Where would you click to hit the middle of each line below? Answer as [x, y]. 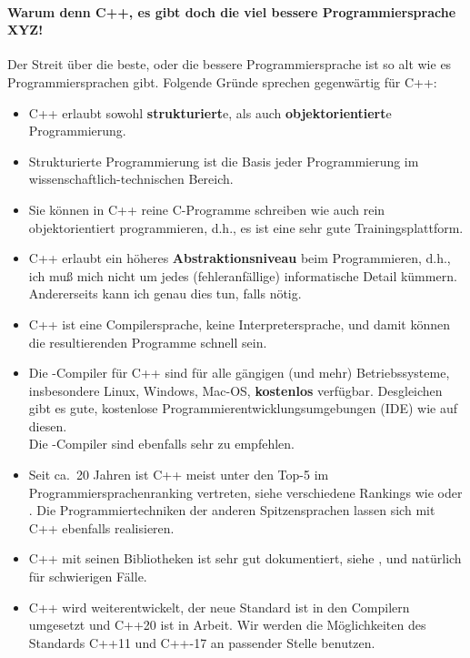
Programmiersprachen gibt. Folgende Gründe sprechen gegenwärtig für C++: [222, 81]
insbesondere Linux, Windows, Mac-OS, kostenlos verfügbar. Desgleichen [235, 390]
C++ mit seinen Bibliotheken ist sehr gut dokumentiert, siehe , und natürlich [245, 558]
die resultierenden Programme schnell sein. [148, 342]
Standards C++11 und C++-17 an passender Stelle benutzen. [202, 642]
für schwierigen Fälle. [88, 577]
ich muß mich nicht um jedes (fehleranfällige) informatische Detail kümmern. [243, 275]
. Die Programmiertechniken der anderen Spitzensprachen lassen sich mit [232, 510]
